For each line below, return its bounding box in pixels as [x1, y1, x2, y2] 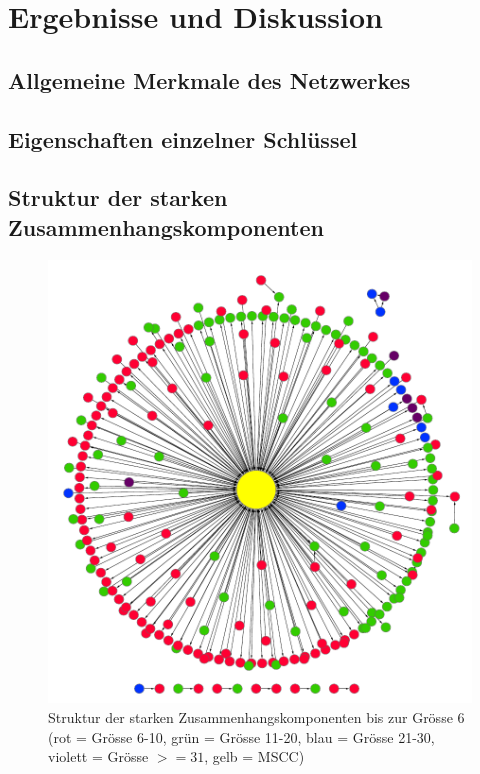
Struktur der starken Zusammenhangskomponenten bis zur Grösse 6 [48, 707, 465, 727]
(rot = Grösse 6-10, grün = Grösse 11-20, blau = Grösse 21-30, [48, 726, 435, 747]
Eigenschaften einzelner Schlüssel [8, 123, 358, 154]
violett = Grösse [48, 746, 149, 767]
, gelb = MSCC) [204, 746, 305, 767]
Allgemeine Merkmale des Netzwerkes [8, 64, 411, 95]
